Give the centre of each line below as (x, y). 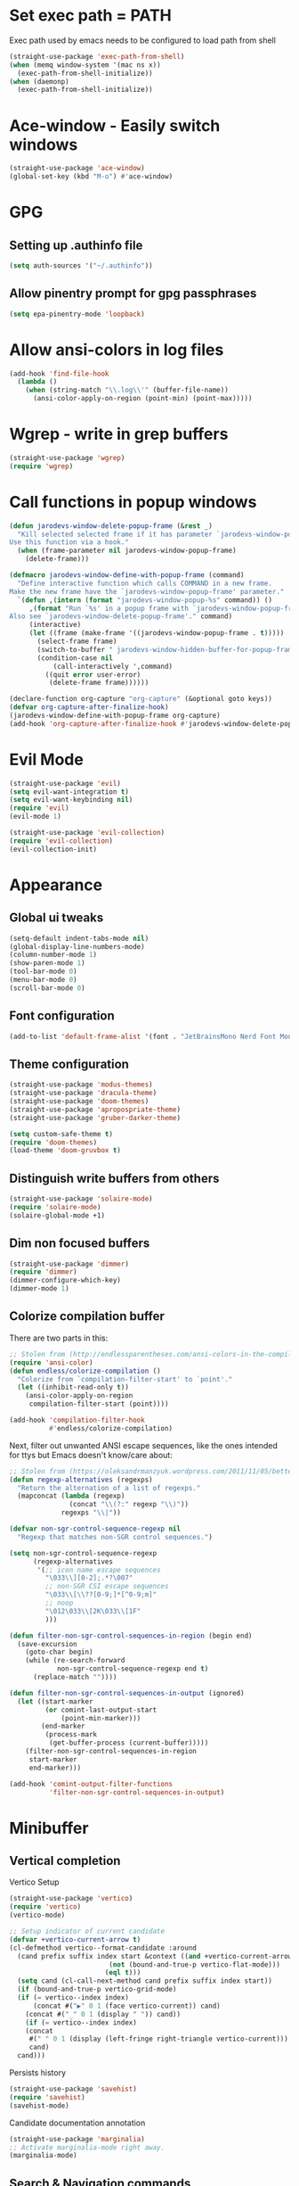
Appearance (56, 885)
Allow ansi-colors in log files (117, 350)
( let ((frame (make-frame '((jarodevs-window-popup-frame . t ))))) (157, 633)
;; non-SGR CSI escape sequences (107, 1587)
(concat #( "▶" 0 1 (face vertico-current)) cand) (126, 2006)
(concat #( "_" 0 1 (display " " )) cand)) (103, 2014)
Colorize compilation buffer (87, 1316)
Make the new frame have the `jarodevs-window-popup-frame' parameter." (147, 591)
